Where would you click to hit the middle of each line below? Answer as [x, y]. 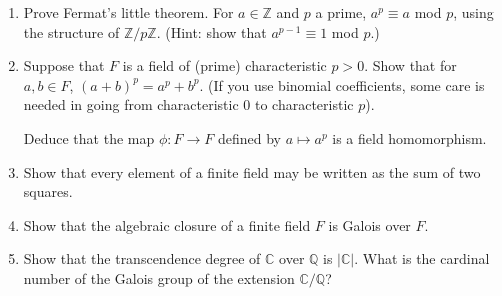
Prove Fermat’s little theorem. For [128, 12]
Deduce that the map [89, 137]
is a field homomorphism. [409, 137]
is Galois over [369, 224]
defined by [249, 137]
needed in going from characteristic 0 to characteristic [188, 104]
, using [473, 12]
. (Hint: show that [211, 31]
